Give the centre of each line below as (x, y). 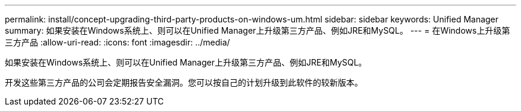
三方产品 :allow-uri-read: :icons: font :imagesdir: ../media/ (117, 42)
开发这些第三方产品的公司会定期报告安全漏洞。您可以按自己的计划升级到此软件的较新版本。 (184, 82)
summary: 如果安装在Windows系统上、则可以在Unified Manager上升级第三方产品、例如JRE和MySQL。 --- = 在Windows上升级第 (258, 30)
